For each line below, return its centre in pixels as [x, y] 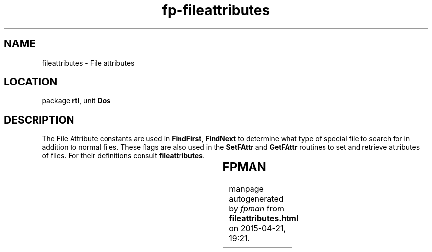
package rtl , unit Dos [76, 101]
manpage [246, 189]
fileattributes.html [264, 219]
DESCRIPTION [39, 120]
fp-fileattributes [216, 10]
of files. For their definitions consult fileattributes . [124, 156]
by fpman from [257, 209]
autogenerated [256, 199]
